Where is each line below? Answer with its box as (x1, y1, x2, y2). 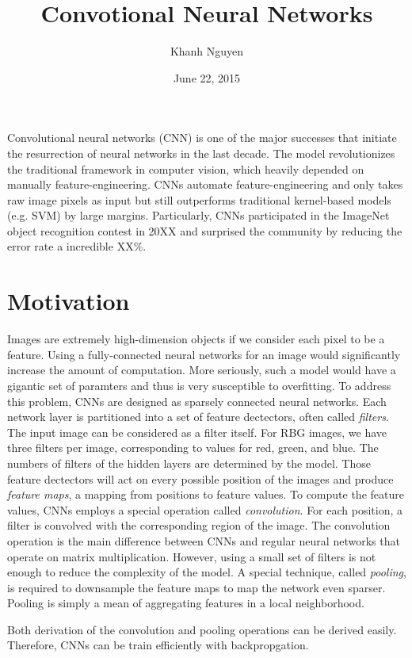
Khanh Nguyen (170, 43, 244, 59)
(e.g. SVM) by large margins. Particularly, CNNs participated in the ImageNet (7, 207, 390, 224)
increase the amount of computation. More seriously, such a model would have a (7, 362, 396, 378)
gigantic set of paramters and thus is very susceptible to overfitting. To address (7, 377, 391, 393)
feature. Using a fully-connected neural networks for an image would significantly (7, 346, 401, 362)
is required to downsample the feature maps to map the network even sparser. (7, 579, 386, 595)
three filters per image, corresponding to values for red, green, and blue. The (7, 439, 379, 456)
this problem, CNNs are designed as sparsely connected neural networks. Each (7, 392, 387, 409)
